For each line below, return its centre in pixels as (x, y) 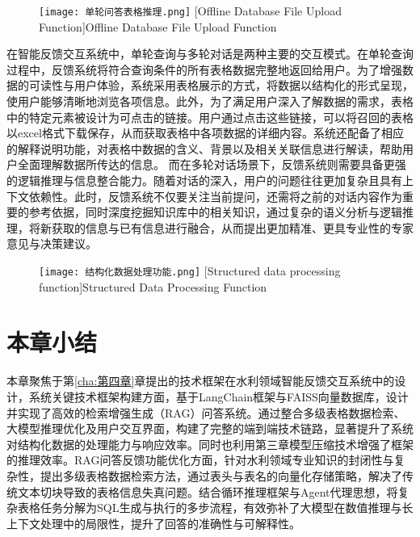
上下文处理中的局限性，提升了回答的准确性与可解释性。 (153, 523)
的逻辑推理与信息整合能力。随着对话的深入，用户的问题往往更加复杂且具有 (204, 180)
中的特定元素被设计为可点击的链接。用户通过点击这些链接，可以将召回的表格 (210, 117)
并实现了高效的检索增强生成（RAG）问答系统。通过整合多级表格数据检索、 (206, 412)
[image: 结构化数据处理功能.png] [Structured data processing (190, 270)
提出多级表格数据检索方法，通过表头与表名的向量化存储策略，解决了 (221, 475)
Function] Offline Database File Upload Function (158, 26)
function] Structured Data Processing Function (153, 286)
